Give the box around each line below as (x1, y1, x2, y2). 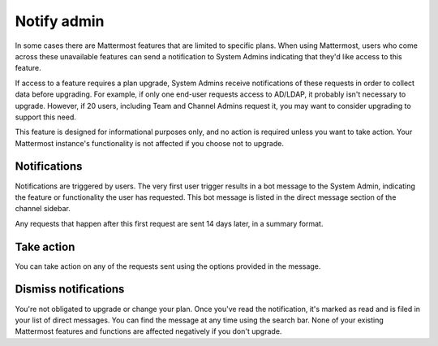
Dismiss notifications (15, 283, 125, 296)
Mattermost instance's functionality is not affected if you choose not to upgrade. (15, 138, 284, 148)
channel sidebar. (15, 204, 71, 214)
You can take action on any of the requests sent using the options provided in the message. (15, 261, 321, 271)
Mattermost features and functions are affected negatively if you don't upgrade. (15, 327, 282, 336)
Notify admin (15, 12, 105, 30)
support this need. (15, 112, 76, 122)
